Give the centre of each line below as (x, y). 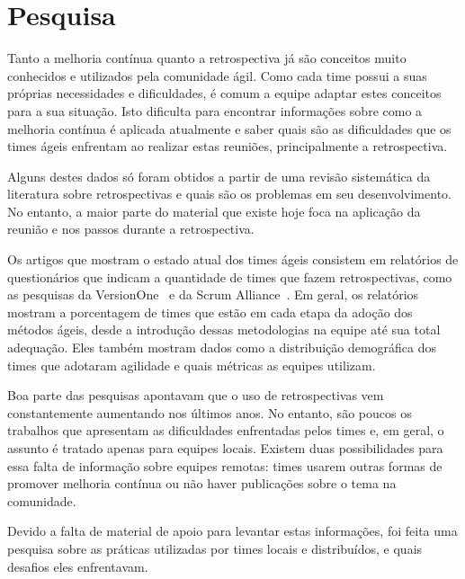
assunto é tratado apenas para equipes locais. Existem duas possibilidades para (225, 448)
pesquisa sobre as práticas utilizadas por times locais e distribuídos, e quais (215, 548)
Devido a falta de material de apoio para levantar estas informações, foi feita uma (232, 531)
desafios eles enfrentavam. (78, 566)
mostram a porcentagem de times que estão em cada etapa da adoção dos (210, 312)
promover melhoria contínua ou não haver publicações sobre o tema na (202, 483)
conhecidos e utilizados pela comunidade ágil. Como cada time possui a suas (217, 75)
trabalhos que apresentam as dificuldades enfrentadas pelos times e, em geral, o (226, 430)
